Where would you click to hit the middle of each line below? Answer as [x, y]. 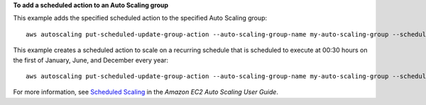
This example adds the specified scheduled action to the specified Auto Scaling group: [140, 18]
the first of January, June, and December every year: [91, 60]
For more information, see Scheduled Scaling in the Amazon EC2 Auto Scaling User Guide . [146, 92]
